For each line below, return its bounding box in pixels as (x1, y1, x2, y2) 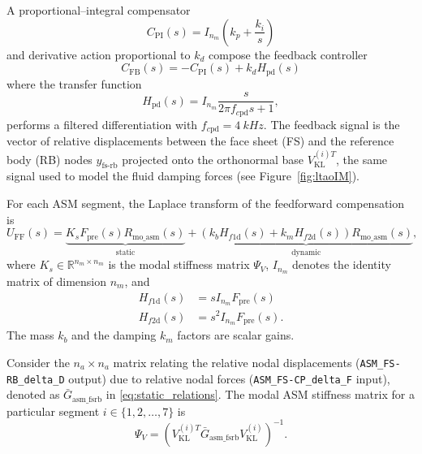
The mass (6, 326, 54, 344)
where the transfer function (6, 75, 142, 92)
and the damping (71, 326, 157, 344)
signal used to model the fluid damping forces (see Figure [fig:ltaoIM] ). (6, 167, 360, 184)
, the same (335, 150, 388, 167)
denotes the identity (292, 256, 391, 273)
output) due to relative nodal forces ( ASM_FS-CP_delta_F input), (68, 370, 390, 387)
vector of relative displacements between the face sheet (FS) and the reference (6, 132, 394, 149)
